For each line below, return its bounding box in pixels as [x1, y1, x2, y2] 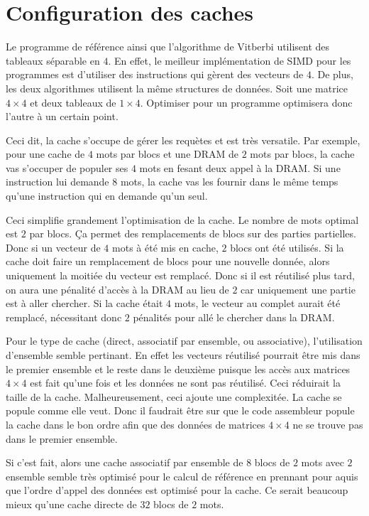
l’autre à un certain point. [6, 109, 119, 124]
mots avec [301, 455, 344, 470]
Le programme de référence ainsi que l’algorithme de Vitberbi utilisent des [6, 39, 330, 54]
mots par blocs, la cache [250, 146, 355, 161]
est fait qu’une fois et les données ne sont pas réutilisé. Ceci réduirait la [30, 375, 341, 390]
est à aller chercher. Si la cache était [6, 296, 163, 311]
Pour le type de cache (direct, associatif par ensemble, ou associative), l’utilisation [6, 333, 363, 348]
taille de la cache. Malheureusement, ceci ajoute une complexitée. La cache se [6, 389, 342, 404]
